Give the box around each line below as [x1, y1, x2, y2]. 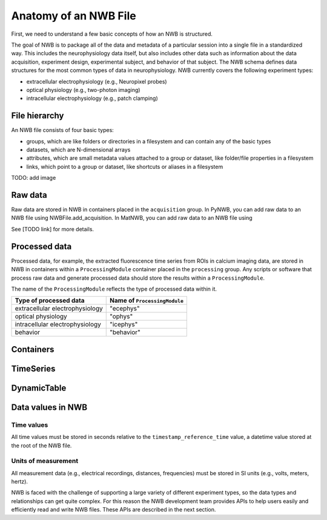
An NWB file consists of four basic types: [11, 127, 114, 134]
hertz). [11, 478, 28, 485]
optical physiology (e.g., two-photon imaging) [26, 86, 140, 93]
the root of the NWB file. [11, 442, 72, 449]
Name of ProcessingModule [109, 297, 184, 305]
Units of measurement [11, 457, 79, 466]
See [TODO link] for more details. [11, 225, 94, 232]
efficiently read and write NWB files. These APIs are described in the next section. [11, 506, 216, 513]
